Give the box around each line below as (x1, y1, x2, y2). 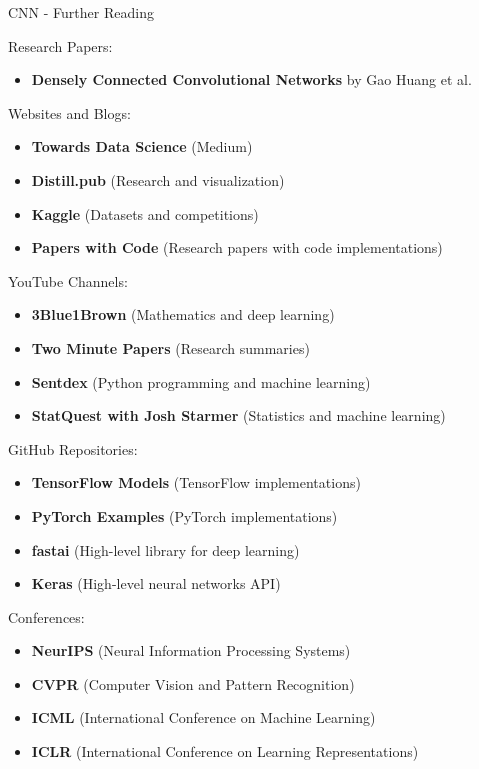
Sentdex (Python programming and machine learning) (31, 371, 371, 392)
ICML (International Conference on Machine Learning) (31, 707, 376, 728)
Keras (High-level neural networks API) (31, 573, 281, 594)
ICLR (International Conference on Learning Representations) (31, 741, 419, 762)
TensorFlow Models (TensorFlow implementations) (31, 472, 361, 493)
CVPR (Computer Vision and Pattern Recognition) (31, 673, 355, 694)
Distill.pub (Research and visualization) (31, 169, 285, 190)
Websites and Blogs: (8, 102, 131, 123)
